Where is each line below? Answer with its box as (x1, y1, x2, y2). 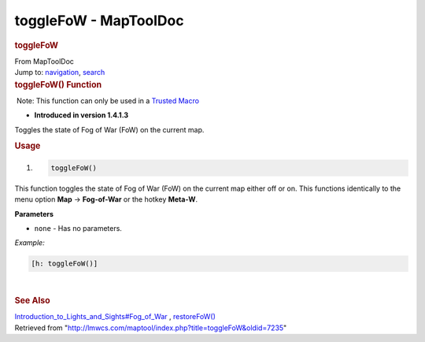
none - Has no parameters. (34, 224, 122, 233)
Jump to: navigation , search (14, 68, 105, 77)
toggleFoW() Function (14, 79, 102, 90)
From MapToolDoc (14, 56, 75, 66)
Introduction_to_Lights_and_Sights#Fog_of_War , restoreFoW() (14, 312, 216, 322)
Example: (14, 238, 45, 247)
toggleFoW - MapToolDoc (14, 12, 184, 29)
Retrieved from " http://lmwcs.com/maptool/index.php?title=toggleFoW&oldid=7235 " (14, 323, 287, 333)
